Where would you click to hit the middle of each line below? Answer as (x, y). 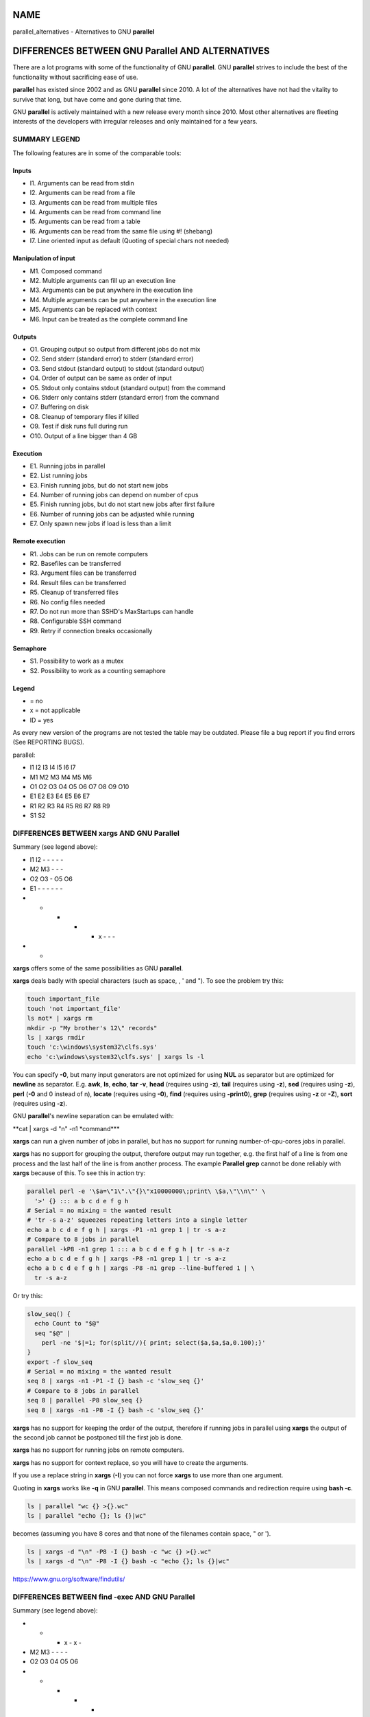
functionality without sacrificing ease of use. (75, 77)
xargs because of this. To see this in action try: (79, 1173)
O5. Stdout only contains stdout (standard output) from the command (127, 387)
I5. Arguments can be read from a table (85, 221)
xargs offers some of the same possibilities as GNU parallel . (98, 968)
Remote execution (39, 541)
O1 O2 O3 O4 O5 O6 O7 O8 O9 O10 (79, 787)
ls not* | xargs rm (60, 1019)
